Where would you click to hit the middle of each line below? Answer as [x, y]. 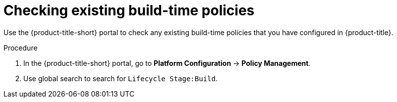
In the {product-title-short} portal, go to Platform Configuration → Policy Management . [167, 63]
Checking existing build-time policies [129, 10]
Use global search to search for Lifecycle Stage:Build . [120, 78]
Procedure [21, 48]
